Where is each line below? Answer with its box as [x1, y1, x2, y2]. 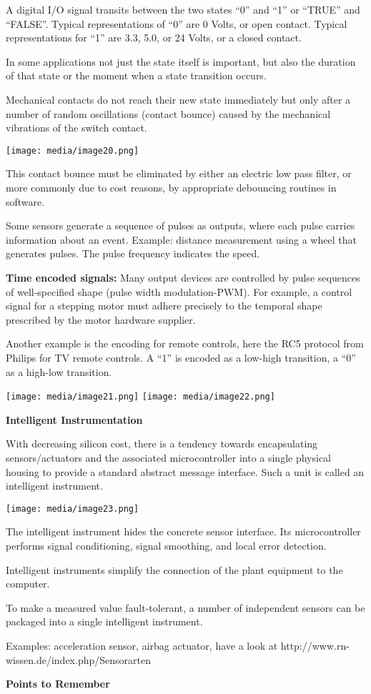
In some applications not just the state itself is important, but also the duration [6, 54, 356, 69]
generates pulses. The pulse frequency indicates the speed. [6, 246, 260, 261]
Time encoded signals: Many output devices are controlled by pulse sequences [6, 269, 360, 284]
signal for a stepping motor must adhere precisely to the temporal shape [6, 298, 322, 313]
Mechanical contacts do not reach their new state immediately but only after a [6, 91, 351, 106]
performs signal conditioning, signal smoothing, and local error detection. [6, 538, 327, 552]
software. [6, 194, 45, 209]
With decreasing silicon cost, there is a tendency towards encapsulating [6, 436, 318, 451]
